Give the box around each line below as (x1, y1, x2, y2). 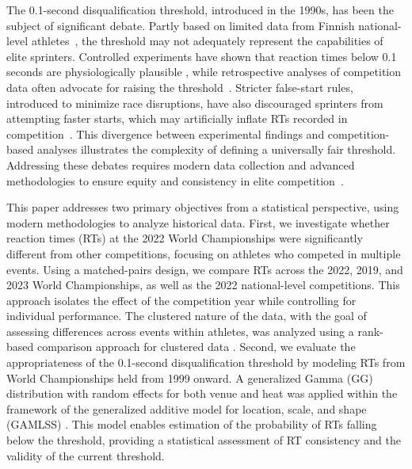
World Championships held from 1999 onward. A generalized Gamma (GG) (6, 369, 373, 386)
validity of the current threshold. (6, 447, 165, 463)
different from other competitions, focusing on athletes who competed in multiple (6, 245, 401, 261)
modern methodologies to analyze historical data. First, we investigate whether (6, 214, 390, 231)
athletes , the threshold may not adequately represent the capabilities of (31, 32, 383, 49)
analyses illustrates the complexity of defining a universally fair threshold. (36, 141, 396, 158)
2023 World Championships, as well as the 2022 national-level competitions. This (6, 276, 400, 293)
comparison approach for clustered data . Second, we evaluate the (36, 338, 356, 355)
